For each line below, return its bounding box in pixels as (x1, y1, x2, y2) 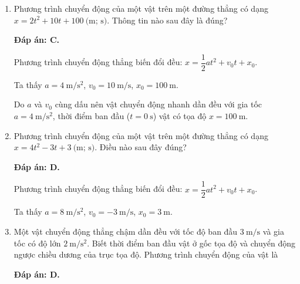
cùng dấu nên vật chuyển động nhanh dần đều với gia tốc (55, 98, 262, 110)
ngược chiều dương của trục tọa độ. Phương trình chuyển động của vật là (14, 248, 278, 261)
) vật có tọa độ (153, 110, 207, 122)
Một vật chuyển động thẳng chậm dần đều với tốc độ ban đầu (14, 225, 238, 238)
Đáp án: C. (14, 33, 59, 46)
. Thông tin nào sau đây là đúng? (107, 13, 228, 26)
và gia (262, 225, 284, 238)
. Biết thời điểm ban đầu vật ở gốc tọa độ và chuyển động (87, 236, 296, 249)
